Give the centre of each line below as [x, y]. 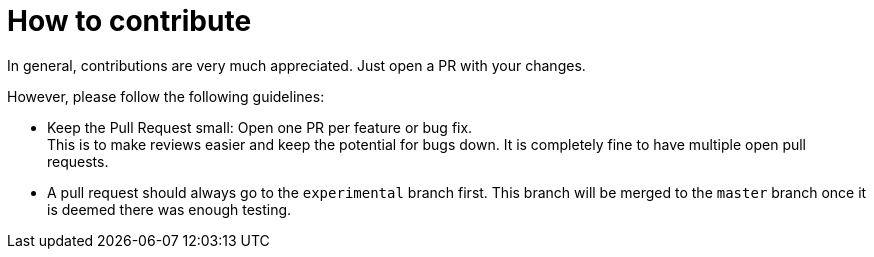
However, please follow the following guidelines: [166, 96]
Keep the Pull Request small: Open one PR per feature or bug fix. [260, 127]
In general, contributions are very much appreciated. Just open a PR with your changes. [296, 65]
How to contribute [129, 21]
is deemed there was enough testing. [169, 209]
